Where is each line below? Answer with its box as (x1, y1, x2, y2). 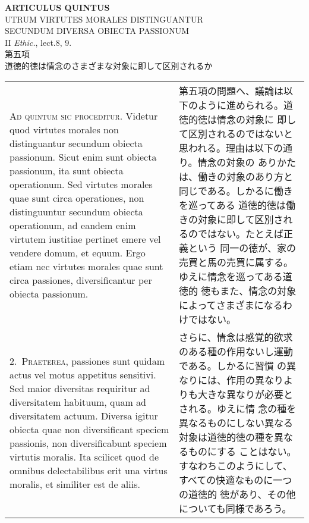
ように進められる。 (197, 98, 283, 112)
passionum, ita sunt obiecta (10, 163, 124, 177)
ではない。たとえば (197, 226, 283, 240)
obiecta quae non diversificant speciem (10, 422, 169, 436)
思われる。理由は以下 (178, 140, 274, 155)
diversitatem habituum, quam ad (10, 394, 146, 409)
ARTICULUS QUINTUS (5, 1, 110, 13)
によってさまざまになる (178, 297, 283, 312)
